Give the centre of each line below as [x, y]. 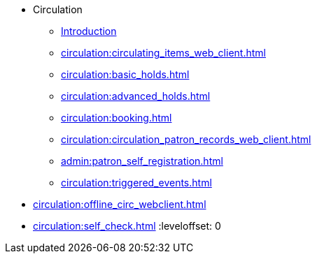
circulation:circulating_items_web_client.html [163, 53]
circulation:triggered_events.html [136, 183]
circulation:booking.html [117, 118]
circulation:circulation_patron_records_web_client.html [186, 139]
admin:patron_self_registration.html [142, 161]
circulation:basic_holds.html [125, 74]
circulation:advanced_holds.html [136, 96]
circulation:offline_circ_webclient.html [120, 204]
